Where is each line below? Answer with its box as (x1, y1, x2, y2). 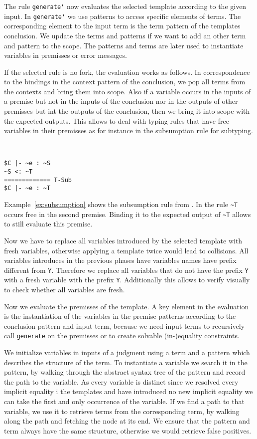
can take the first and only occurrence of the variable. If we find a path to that (4, 396, 245, 407)
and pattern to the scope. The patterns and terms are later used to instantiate (4, 40, 244, 50)
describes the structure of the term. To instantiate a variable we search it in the (4, 357, 248, 367)
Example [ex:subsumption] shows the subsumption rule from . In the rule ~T (4, 199, 238, 210)
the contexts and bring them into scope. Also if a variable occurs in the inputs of (4, 86, 251, 96)
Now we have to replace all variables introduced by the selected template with (4, 235, 243, 245)
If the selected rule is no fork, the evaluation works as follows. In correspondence (4, 66, 250, 77)
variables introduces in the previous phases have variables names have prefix (4, 255, 237, 265)
